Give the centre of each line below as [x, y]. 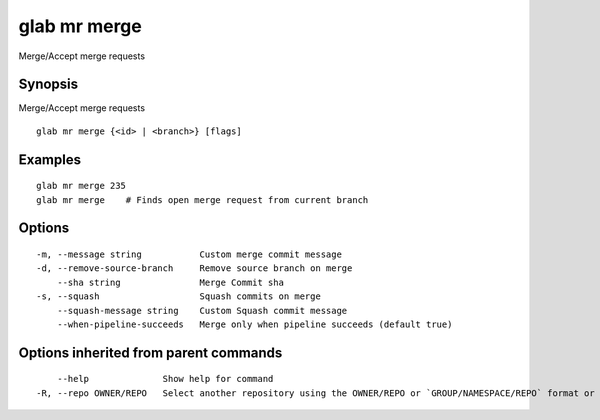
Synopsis [48, 84]
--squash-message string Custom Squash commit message [202, 310]
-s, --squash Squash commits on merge [179, 296]
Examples [50, 159]
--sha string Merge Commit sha [170, 282]
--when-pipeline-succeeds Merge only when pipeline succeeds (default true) [254, 324]
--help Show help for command [165, 379]
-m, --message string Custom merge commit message [189, 254]
